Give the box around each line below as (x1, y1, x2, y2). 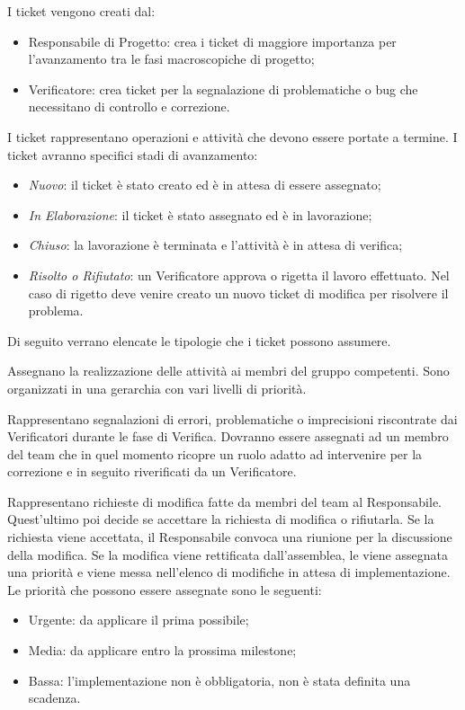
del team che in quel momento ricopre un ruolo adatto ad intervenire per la (7, 444, 423, 463)
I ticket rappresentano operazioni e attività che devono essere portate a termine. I (7, 127, 458, 146)
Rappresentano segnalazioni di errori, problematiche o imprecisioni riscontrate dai (7, 409, 458, 428)
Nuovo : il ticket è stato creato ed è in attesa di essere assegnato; (28, 175, 381, 194)
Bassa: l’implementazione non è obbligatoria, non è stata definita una (28, 670, 411, 689)
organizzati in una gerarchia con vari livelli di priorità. (7, 378, 307, 397)
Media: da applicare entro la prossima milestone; (28, 641, 297, 660)
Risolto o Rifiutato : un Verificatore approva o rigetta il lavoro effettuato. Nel (28, 265, 450, 284)
